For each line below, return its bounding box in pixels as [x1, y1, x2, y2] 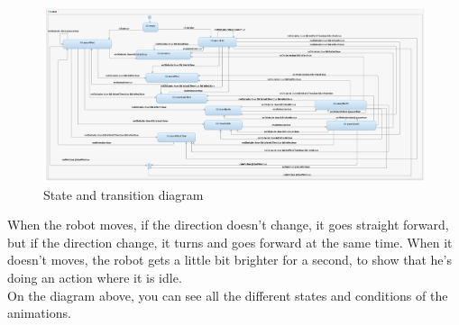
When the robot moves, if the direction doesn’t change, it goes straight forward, [7, 215, 449, 234]
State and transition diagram [43, 185, 204, 203]
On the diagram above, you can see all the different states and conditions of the [7, 285, 448, 304]
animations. [7, 303, 71, 322]
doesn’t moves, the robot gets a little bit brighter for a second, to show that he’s [7, 250, 452, 269]
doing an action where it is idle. [7, 267, 182, 286]
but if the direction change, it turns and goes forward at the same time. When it [7, 232, 453, 251]
